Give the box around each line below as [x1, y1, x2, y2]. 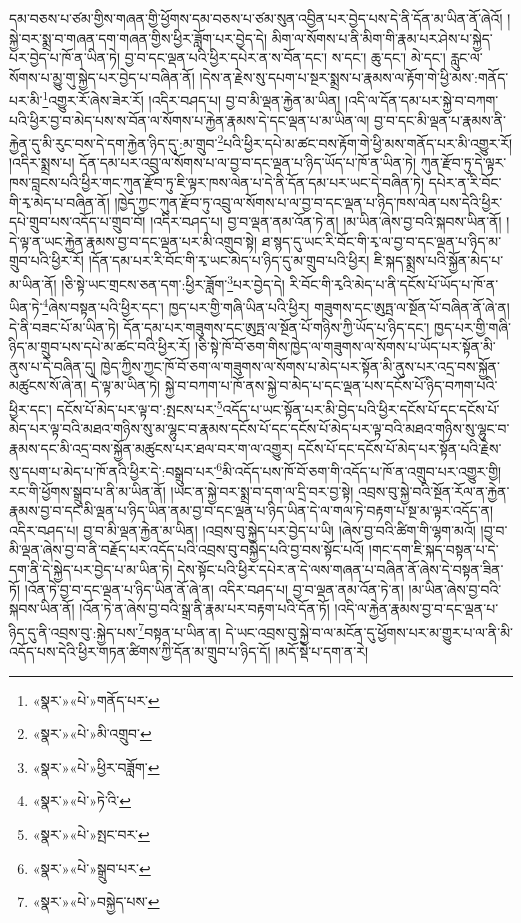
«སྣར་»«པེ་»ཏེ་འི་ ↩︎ [32, 790, 131, 811]
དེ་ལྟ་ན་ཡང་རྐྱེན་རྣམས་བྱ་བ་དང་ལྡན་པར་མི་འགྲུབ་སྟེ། [9, 230, 258, 251]
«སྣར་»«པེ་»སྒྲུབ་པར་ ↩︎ [32, 857, 151, 878]
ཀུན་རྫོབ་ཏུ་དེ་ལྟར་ [420, 152, 507, 173]
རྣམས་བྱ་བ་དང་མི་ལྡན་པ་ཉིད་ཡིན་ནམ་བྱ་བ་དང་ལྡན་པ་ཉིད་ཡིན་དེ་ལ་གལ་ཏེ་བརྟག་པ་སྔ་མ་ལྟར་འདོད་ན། [9, 500, 494, 521]
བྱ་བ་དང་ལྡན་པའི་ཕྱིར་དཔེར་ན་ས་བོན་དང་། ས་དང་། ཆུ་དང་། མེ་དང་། [124, 47, 446, 68]
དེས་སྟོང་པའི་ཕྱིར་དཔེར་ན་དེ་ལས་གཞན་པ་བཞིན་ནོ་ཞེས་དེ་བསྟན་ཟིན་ [177, 558, 504, 579]
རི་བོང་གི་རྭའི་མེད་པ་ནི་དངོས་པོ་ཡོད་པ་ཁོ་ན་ [289, 273, 499, 294]
